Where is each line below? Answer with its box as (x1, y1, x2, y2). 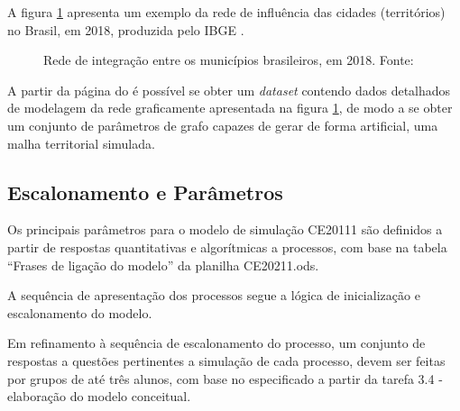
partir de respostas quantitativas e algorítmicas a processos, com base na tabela (7, 237, 447, 256)
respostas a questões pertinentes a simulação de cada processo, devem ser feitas (7, 351, 446, 370)
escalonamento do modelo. (7, 303, 152, 322)
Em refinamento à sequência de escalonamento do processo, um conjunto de (7, 333, 426, 352)
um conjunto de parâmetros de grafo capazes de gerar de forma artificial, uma (7, 115, 438, 134)
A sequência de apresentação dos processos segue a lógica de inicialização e (7, 286, 420, 305)
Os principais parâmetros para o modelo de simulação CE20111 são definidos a (7, 220, 443, 239)
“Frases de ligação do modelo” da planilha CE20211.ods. (7, 255, 319, 274)
